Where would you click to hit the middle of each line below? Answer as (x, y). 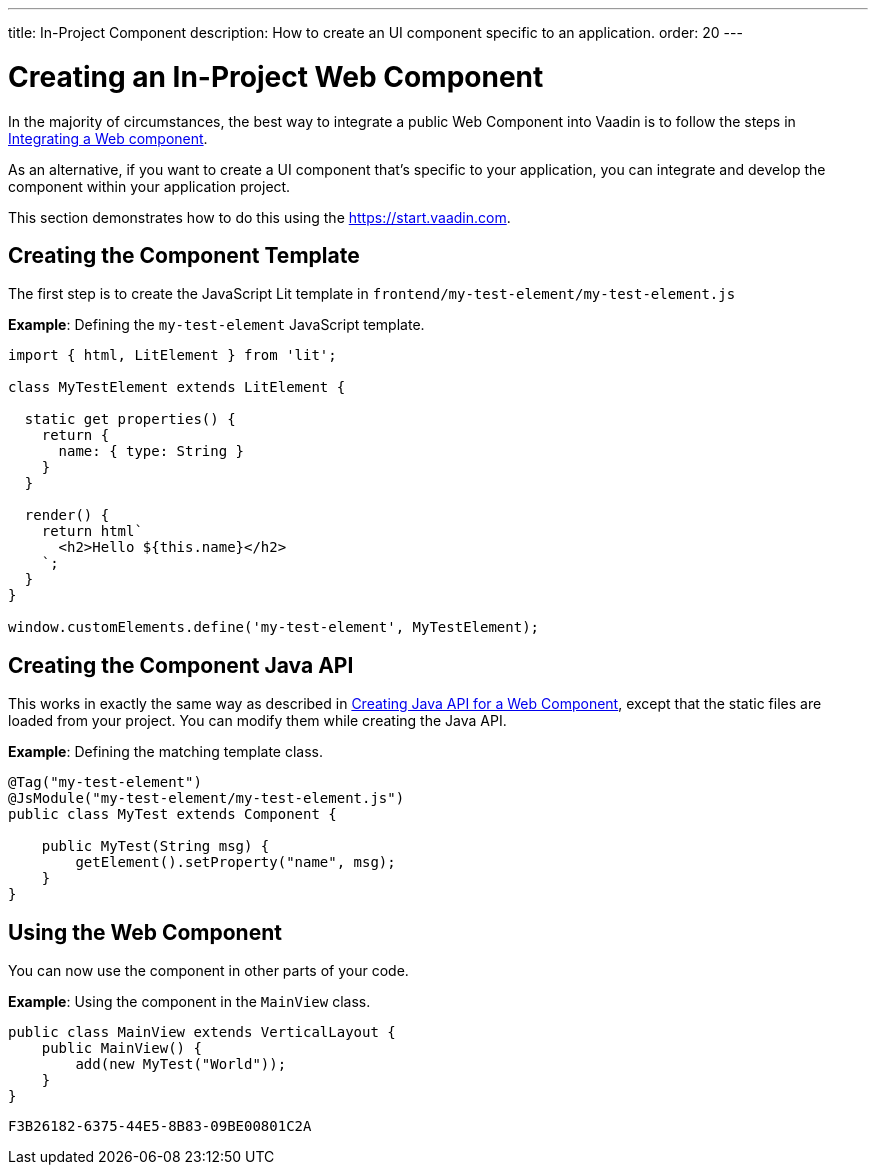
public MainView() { (121, 1048)
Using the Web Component (145, 932)
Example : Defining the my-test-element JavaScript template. (216, 325)
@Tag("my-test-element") (105, 782)
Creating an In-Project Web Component (276, 76)
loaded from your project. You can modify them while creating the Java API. (257, 721)
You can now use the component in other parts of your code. (208, 971)
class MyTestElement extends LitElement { (177, 387)
